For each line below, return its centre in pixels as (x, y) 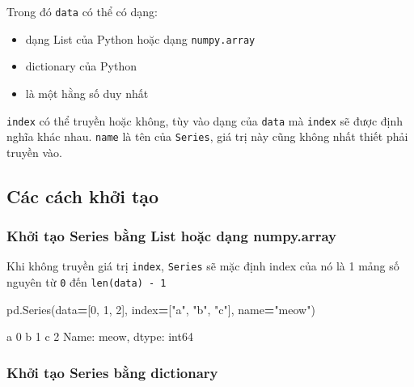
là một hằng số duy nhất (87, 93)
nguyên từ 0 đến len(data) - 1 (87, 282)
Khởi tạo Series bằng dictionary (112, 372)
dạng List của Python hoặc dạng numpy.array (140, 38)
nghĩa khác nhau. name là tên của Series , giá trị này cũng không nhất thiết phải (207, 136)
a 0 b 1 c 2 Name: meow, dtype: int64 (100, 336)
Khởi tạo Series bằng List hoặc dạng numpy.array (171, 236)
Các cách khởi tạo (83, 196)
